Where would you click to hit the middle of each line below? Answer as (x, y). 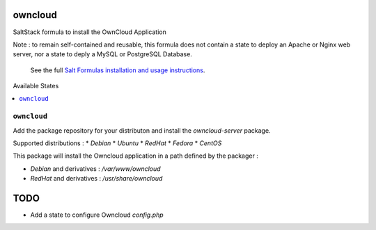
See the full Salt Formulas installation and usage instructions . (118, 70)
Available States (36, 86)
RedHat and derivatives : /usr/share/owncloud (96, 179)
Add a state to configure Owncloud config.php (97, 215)
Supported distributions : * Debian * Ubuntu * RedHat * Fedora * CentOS (117, 143)
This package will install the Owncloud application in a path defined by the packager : (136, 156)
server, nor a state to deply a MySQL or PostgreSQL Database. (103, 54)
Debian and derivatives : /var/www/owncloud (95, 169)
